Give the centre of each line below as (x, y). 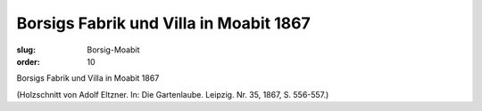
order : (28, 61)
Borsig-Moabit (113, 50)
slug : (26, 50)
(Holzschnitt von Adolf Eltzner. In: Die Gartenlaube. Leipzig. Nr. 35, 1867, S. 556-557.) (173, 94)
